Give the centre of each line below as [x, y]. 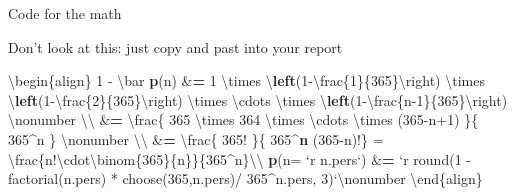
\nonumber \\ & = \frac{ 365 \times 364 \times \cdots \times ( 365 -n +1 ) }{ [243, 119]
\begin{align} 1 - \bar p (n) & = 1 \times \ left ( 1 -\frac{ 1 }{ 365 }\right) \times [246, 80]
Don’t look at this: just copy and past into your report [175, 46]
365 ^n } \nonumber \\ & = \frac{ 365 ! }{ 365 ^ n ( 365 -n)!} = [196, 138]
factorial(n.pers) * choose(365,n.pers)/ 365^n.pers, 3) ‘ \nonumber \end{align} [245, 178]
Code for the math [65, 13]
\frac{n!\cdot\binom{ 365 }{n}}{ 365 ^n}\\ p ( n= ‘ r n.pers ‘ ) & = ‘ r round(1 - [239, 158]
